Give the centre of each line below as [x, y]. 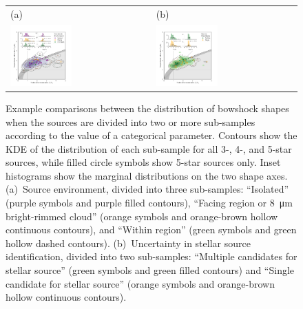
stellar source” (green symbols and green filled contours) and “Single [150, 270]
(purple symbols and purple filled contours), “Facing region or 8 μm [149, 203]
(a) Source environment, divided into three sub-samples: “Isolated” [147, 189]
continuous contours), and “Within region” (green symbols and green [151, 230]
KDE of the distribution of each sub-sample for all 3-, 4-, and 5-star [149, 148]
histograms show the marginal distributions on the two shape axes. [147, 175]
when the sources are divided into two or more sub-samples [130, 121]
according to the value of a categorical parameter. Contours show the [151, 135]
